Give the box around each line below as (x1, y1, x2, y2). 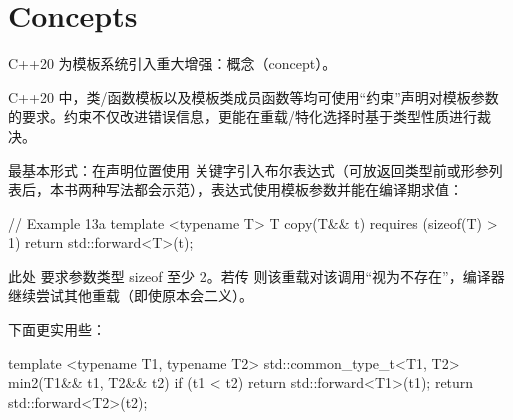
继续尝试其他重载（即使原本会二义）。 (8, 285, 253, 306)
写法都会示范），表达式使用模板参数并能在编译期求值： (105, 179, 463, 200)
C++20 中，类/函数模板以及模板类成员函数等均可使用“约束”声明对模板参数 (8, 86, 499, 107)
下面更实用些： (8, 319, 106, 340)
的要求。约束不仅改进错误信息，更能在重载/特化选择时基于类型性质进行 (8, 106, 477, 127)
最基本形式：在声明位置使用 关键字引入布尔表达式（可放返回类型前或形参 (8, 159, 489, 180)
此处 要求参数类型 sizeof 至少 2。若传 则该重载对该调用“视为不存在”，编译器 (8, 265, 505, 286)
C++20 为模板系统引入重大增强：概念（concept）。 (8, 53, 337, 74)
